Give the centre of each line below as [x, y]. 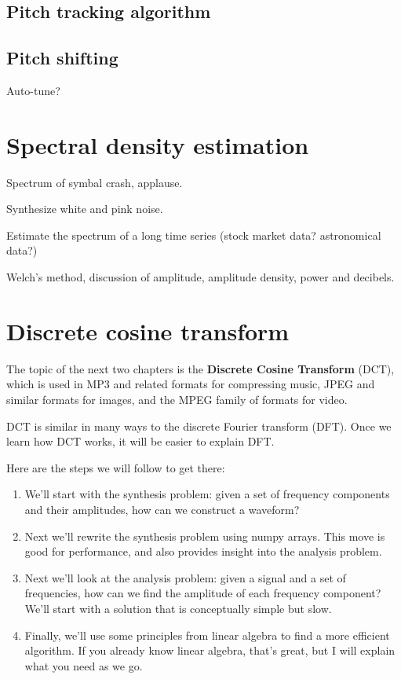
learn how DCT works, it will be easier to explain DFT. [140, 441]
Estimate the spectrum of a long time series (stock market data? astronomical [194, 235]
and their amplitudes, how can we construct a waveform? [162, 509]
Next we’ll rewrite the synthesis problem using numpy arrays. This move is [205, 536]
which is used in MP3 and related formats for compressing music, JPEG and [191, 384]
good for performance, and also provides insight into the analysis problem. [203, 551]
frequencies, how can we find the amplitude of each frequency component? [203, 593]
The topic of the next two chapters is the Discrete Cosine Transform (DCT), [200, 368]
